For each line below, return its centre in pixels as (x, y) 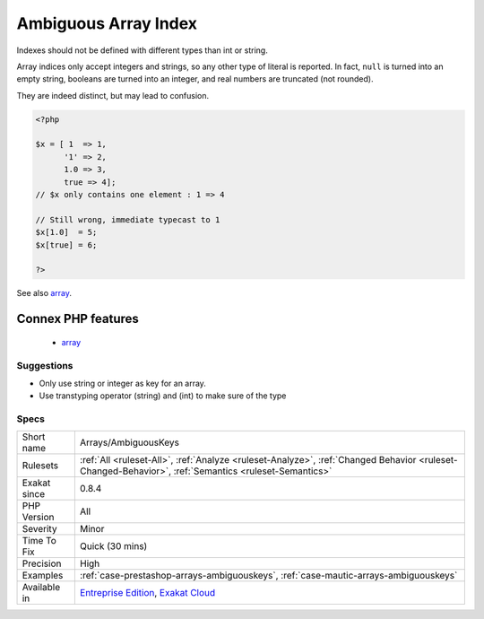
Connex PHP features (78, 319)
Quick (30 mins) (113, 546)
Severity (39, 529)
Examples (43, 576)
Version (38, 518)
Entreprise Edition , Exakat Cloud (147, 593)
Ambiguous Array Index (107, 23)
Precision (42, 563)
